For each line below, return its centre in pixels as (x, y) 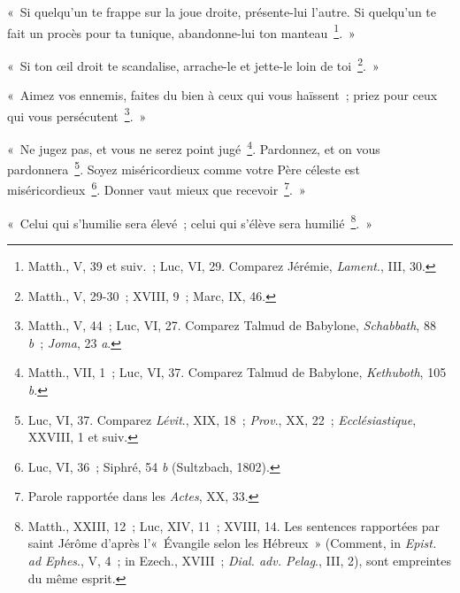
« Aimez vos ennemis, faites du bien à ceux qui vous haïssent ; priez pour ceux (222, 95)
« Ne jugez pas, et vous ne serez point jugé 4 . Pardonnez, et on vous (194, 147)
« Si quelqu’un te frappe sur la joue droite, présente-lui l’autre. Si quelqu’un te (222, 12)
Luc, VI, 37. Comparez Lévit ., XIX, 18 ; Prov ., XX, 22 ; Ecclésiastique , (222, 419)
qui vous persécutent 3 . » (77, 114)
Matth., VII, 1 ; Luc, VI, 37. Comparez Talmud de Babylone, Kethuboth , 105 (237, 372)
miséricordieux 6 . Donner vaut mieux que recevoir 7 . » (157, 189)
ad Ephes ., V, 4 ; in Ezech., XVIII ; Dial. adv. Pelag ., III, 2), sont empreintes (239, 561)
